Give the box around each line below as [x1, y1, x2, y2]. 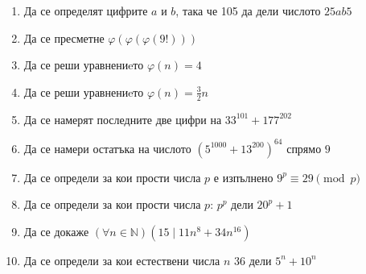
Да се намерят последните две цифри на [23, 110, 222, 127]
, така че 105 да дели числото [175, 2, 321, 19]
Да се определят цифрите [23, 2, 148, 19]
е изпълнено [213, 168, 273, 185]
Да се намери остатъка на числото [23, 139, 191, 156]
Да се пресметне [23, 29, 105, 46]
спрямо [286, 139, 322, 156]
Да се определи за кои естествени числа [23, 251, 220, 268]
